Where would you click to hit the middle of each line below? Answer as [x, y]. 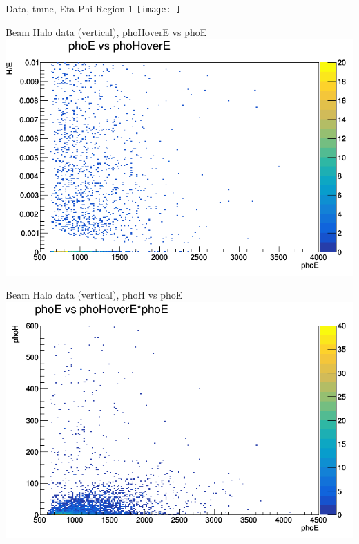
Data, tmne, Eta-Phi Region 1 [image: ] [93, 8]
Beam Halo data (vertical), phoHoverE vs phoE [106, 31]
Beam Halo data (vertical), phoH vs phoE [94, 295]
